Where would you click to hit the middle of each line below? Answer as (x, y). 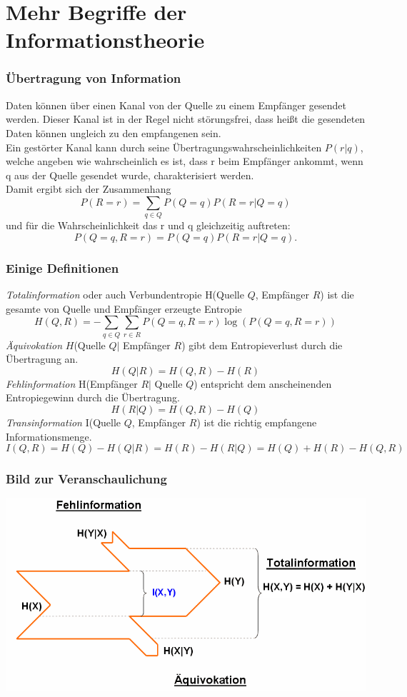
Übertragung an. (42, 359)
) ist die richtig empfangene (257, 422)
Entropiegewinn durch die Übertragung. (93, 397)
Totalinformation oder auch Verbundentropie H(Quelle (125, 295)
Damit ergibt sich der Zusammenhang (89, 189)
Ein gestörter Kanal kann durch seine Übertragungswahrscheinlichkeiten (164, 147)
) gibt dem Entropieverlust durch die (262, 345)
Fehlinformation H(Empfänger (72, 383)
